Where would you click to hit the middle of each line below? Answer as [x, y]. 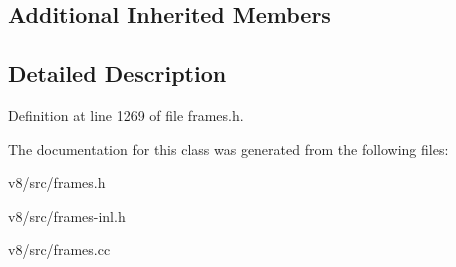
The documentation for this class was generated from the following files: [228, 148]
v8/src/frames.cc [59, 249]
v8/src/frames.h [57, 182]
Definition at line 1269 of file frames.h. [126, 114]
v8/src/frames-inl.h [67, 215]
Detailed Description [117, 73]
